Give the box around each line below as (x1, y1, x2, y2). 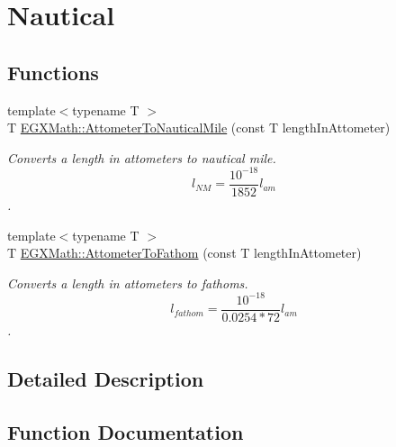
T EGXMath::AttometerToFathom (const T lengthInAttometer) (7, 243, 362, 262)
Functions (7, 58, 99, 86)
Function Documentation (7, 417, 244, 445)
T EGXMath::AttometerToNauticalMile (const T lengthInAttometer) (7, 118, 391, 137)
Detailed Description (7, 364, 204, 392)
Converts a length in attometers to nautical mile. (7, 148, 276, 167)
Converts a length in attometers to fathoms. (7, 273, 248, 292)
